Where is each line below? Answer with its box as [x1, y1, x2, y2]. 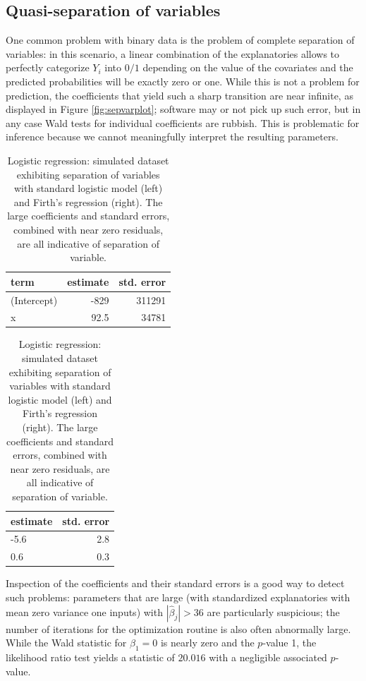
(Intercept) [11, 292, 58, 307]
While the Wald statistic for [6, 635, 127, 650]
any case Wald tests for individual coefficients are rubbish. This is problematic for [6, 115, 360, 130]
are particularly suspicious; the [207, 604, 340, 619]
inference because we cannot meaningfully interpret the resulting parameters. [6, 129, 338, 144]
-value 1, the [262, 635, 317, 650]
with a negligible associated [209, 649, 327, 664]
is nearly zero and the [160, 635, 255, 650]
